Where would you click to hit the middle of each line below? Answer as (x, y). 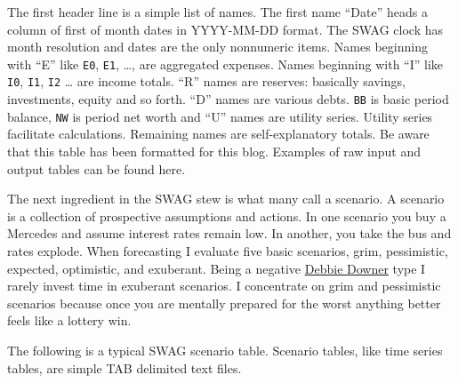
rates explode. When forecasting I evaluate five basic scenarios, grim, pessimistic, (228, 250)
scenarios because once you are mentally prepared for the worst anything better (224, 303)
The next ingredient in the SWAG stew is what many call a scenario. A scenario (226, 199)
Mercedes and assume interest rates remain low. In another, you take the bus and (229, 233)
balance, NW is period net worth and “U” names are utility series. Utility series (220, 116)
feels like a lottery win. (69, 320)
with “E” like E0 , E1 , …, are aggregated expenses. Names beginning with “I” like (225, 64)
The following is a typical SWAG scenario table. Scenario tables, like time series (225, 350)
